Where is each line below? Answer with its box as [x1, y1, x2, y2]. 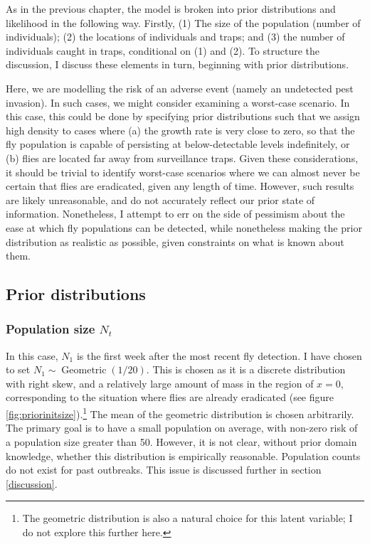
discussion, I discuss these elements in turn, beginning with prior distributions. [6, 57, 349, 72]
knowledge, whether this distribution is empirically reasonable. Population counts [6, 448, 361, 463]
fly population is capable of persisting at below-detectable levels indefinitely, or [6, 137, 350, 151]
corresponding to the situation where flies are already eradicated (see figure [6, 390, 334, 405]
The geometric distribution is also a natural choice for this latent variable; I [22, 511, 353, 526]
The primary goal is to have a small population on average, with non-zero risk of [6, 420, 358, 435]
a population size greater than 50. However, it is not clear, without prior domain [6, 434, 357, 449]
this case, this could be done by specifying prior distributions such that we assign [6, 109, 360, 124]
